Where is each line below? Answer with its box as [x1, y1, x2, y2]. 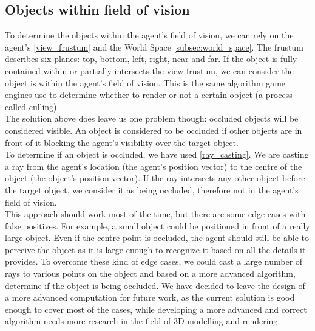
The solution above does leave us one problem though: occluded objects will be [5, 112, 299, 125]
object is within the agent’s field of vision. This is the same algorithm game [5, 76, 286, 89]
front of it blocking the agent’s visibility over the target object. [5, 136, 239, 148]
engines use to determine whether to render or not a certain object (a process [5, 88, 293, 101]
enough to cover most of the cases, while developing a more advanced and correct [5, 302, 307, 315]
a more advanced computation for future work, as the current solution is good [5, 291, 295, 304]
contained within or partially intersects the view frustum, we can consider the [5, 64, 294, 77]
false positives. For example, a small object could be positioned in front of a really [5, 219, 310, 232]
